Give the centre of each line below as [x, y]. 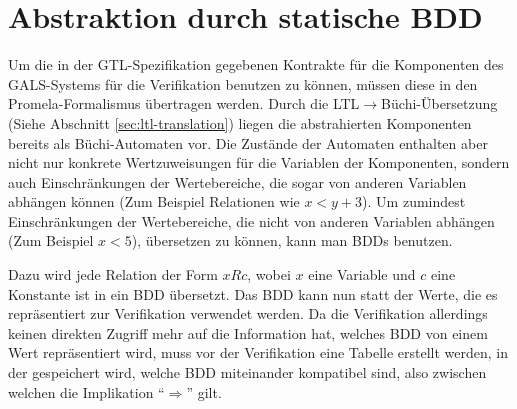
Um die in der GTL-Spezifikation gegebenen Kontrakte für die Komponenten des [256, 64]
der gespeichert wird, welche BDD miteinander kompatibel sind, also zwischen [247, 372]
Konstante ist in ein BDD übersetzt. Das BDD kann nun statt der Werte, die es [253, 293]
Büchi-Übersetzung [439, 103]
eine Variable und [362, 274]
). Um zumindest [414, 201]
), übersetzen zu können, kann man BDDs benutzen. [292, 240]
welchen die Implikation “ [86, 391]
